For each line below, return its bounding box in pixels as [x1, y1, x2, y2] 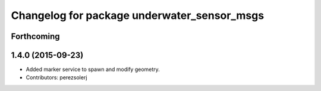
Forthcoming [11, 31, 60, 41]
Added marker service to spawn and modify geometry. [26, 66, 160, 73]
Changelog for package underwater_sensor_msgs [11, 9, 265, 22]
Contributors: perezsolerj [26, 74, 87, 81]
